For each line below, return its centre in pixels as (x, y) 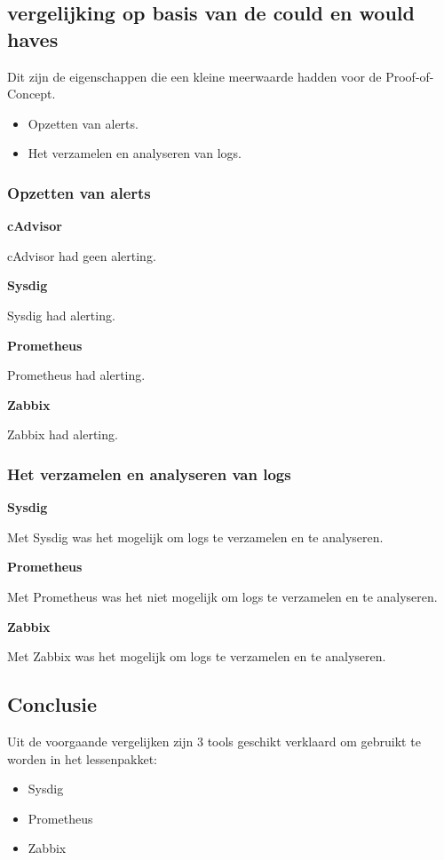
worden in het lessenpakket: (82, 758)
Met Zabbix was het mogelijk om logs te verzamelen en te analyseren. (197, 656)
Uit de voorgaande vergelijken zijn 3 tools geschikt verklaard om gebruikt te (214, 741)
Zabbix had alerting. (63, 434)
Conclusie (52, 704)
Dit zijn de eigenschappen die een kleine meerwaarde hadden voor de (194, 76)
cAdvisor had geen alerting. (82, 255)
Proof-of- (410, 76)
